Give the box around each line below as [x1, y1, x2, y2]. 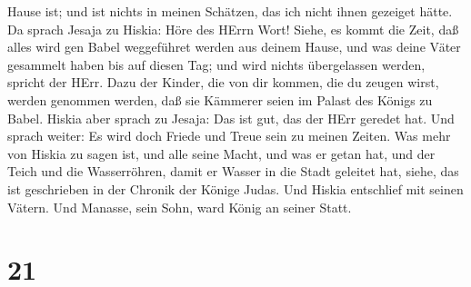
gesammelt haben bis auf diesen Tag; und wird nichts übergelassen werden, [7, 54, 426, 74]
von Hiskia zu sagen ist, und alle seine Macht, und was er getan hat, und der [7, 143, 436, 163]
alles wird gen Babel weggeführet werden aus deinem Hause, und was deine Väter [7, 37, 461, 56]
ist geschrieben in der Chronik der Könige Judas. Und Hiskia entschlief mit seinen [7, 179, 464, 198]
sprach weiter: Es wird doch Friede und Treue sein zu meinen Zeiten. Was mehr [7, 126, 451, 145]
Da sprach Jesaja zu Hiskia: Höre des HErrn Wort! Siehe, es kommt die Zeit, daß [7, 19, 459, 38]
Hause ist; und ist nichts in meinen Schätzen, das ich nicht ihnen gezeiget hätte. [7, 2, 453, 20]
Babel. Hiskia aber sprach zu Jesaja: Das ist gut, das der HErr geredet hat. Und [7, 108, 455, 127]
